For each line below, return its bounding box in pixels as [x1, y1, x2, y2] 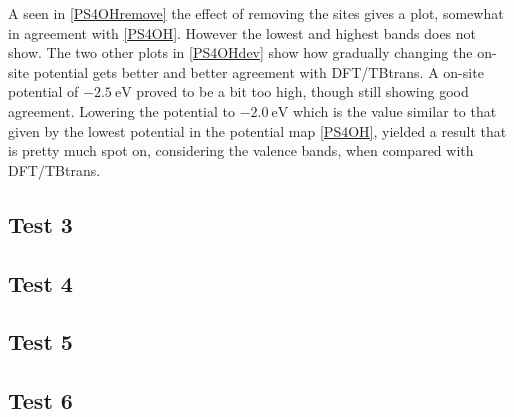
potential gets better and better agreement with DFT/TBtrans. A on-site [33, 61, 484, 82]
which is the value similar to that [292, 100, 497, 121]
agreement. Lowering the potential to [8, 100, 235, 121]
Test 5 [8, 326, 73, 357]
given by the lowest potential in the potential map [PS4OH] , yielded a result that [8, 120, 507, 141]
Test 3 [8, 208, 73, 239]
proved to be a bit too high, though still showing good [136, 81, 469, 102]
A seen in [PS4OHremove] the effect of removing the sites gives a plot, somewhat [8, 3, 504, 23]
